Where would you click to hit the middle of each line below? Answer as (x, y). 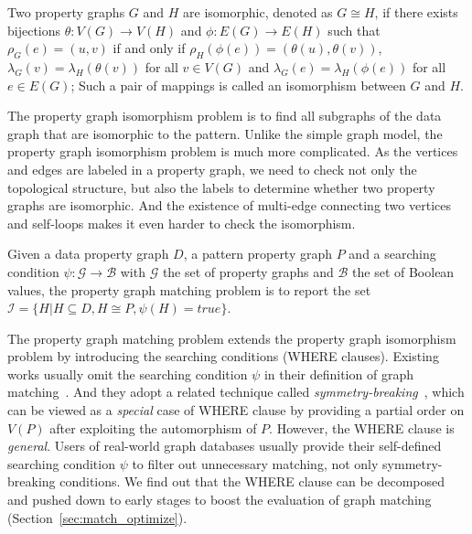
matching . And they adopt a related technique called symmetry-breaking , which (236, 392)
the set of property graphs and (248, 271)
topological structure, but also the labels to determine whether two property (221, 187)
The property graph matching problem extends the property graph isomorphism (232, 338)
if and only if (149, 48)
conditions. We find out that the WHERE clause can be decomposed (252, 481)
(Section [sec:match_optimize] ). (97, 517)
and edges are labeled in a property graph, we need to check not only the (212, 169)
